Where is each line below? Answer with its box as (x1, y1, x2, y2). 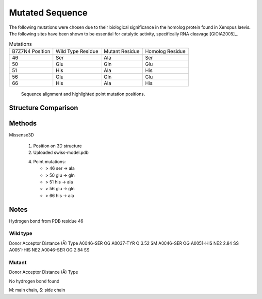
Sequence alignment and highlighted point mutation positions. (21, 91, 145, 97)
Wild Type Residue (55, 48, 98, 54)
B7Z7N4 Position (12, 48, 50, 54)
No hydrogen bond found (9, 278, 60, 284)
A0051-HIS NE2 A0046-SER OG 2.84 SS (9, 247, 90, 253)
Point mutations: (33, 158, 66, 165)
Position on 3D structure (33, 143, 82, 149)
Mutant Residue (103, 48, 140, 54)
